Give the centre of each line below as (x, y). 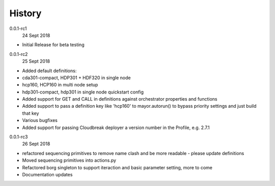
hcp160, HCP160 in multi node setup (60, 85)
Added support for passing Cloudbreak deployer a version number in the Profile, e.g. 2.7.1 (116, 128)
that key (31, 113)
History (25, 13)
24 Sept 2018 (36, 35)
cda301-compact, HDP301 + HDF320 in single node (76, 77)
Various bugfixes (40, 120)
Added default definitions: (49, 71)
